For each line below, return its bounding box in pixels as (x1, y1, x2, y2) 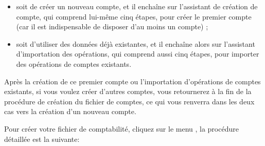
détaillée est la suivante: (4, 133, 80, 144)
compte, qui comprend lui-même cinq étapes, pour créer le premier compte (16, 11, 252, 22)
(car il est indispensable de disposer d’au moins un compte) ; (16, 21, 208, 32)
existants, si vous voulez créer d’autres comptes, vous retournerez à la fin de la (4, 86, 252, 97)
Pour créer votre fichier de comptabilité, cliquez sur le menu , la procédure (4, 123, 239, 134)
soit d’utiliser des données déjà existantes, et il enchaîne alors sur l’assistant (16, 38, 255, 49)
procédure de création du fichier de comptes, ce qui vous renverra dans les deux (4, 96, 255, 106)
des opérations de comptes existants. (16, 58, 132, 69)
